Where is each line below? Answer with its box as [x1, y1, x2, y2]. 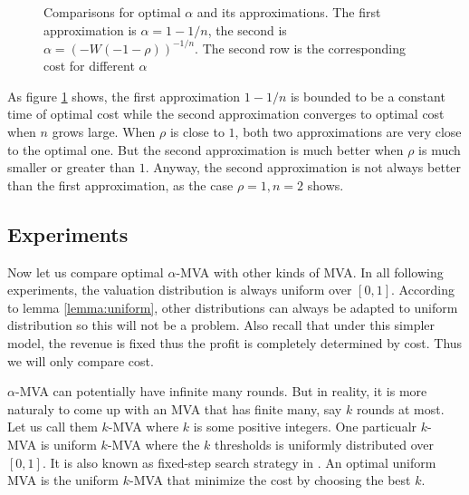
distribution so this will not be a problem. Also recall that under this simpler [7, 315, 435, 335]
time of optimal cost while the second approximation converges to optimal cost [7, 104, 445, 123]
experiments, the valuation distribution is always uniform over [7, 280, 352, 299]
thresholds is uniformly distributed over [215, 434, 435, 453]
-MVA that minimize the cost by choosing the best [129, 471, 411, 490]
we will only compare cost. [7, 351, 154, 370]
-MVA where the [107, 434, 200, 453]
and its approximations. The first [196, 3, 381, 21]
